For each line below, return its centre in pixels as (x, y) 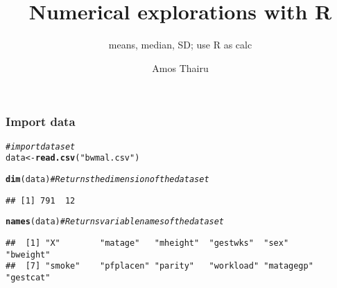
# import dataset (41, 146)
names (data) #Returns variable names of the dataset (115, 222)
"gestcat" (28, 277)
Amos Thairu (180, 67)
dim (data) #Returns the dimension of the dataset (107, 179)
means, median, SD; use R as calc (180, 45)
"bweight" (28, 254)
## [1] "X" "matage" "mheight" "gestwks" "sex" (147, 243)
